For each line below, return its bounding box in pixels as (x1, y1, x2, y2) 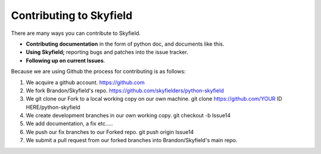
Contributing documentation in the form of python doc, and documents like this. (26, 40, 225, 47)
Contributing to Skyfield (11, 9, 133, 22)
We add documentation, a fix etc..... (26, 120, 113, 127)
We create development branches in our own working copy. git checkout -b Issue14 (26, 112, 231, 119)
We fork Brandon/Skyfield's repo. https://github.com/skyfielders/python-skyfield (26, 86, 224, 94)
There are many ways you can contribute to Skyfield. (11, 30, 141, 37)
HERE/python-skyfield (26, 104, 80, 111)
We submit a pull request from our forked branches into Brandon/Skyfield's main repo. (26, 137, 238, 144)
